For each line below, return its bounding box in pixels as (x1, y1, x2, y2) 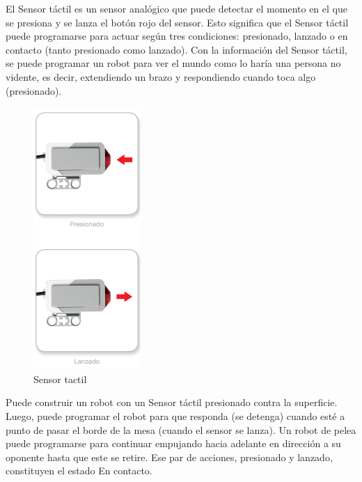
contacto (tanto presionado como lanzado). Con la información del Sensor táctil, (6, 42, 347, 56)
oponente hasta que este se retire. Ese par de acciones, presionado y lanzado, (6, 449, 333, 464)
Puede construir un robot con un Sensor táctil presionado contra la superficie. (6, 395, 338, 410)
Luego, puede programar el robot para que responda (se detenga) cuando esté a (6, 408, 345, 423)
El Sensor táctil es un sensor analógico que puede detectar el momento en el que (6, 1, 347, 15)
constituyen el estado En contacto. (6, 463, 152, 478)
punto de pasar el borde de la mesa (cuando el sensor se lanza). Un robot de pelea (6, 422, 356, 437)
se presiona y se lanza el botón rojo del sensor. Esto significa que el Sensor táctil (6, 15, 349, 29)
